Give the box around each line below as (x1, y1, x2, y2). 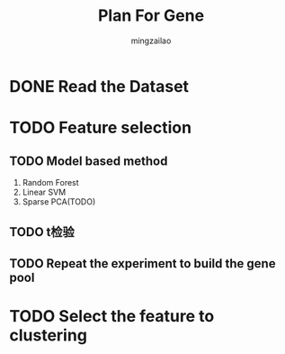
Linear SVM (22, 186, 67, 197)
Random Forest (22, 177, 79, 187)
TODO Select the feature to (9, 305, 215, 326)
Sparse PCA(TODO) (22, 195, 96, 207)
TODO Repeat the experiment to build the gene (9, 256, 276, 271)
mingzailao (130, 35, 172, 46)
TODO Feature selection (9, 118, 191, 138)
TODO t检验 (9, 224, 75, 240)
